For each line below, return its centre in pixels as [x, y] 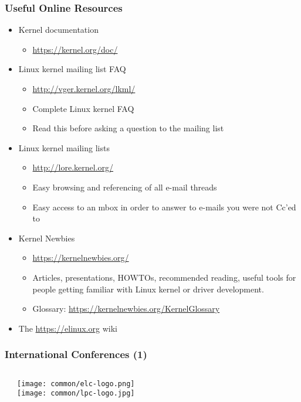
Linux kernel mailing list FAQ [72, 69]
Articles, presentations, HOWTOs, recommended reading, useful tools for [164, 277]
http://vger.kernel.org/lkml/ [84, 88]
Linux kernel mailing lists [64, 147]
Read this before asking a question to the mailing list [128, 128]
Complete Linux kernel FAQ [83, 108]
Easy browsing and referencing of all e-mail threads [125, 187]
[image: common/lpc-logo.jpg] [76, 394]
